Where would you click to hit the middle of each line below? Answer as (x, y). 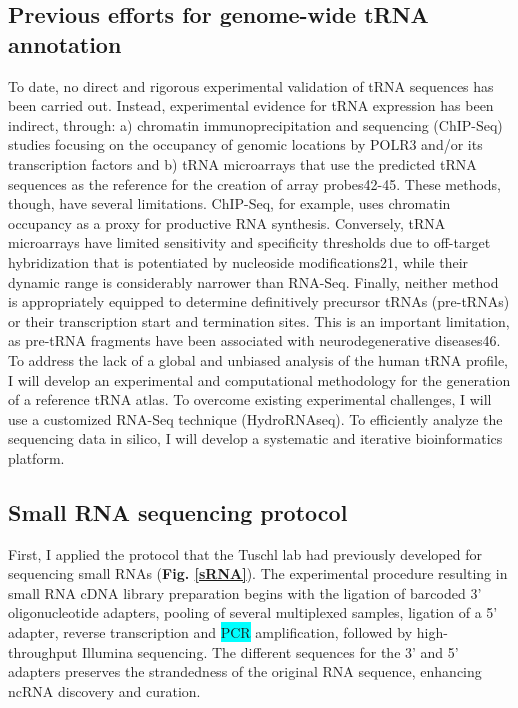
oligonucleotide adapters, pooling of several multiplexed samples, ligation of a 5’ (253, 612)
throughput (43, 651)
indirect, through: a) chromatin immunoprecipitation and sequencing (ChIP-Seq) (255, 124)
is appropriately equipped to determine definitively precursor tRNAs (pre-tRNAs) (259, 301)
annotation (65, 43)
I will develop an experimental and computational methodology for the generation (259, 379)
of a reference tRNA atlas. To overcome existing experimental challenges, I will (250, 399)
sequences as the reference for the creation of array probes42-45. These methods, (255, 183)
